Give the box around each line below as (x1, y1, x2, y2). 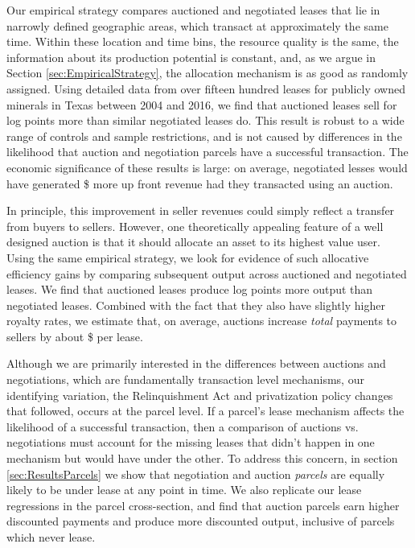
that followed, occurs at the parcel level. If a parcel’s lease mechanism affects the (6, 402, 405, 419)
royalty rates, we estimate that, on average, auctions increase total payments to (6, 312, 397, 329)
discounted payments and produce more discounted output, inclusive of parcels (6, 513, 395, 529)
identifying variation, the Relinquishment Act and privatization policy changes (6, 386, 393, 403)
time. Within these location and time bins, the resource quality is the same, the (6, 33, 399, 50)
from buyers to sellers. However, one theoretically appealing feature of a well (6, 217, 384, 234)
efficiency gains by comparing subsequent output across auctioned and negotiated (6, 265, 407, 282)
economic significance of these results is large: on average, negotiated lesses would (6, 159, 408, 175)
